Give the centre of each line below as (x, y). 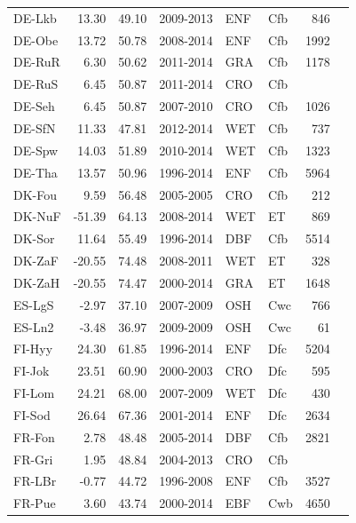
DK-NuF (37, 216)
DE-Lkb (35, 17)
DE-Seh (34, 106)
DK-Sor (34, 238)
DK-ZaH (37, 282)
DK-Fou (36, 194)
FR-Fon (34, 436)
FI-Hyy (33, 349)
